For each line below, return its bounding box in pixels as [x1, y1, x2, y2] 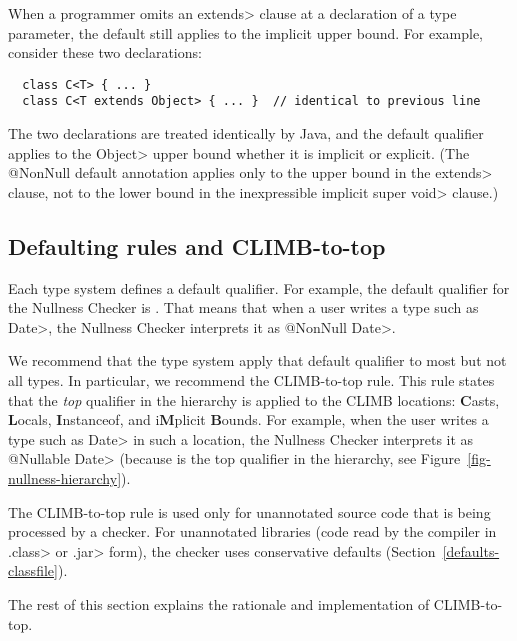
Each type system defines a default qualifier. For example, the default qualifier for [8, 277, 510, 298]
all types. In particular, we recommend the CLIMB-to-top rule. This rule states [8, 370, 495, 391]
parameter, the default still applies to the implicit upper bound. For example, [8, 22, 484, 43]
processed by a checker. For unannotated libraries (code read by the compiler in [8, 521, 497, 542]
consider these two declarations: [8, 42, 202, 63]
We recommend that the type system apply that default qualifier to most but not [8, 350, 507, 371]
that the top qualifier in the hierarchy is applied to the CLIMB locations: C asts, [8, 389, 500, 410]
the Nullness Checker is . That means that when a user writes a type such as [8, 297, 479, 318]
